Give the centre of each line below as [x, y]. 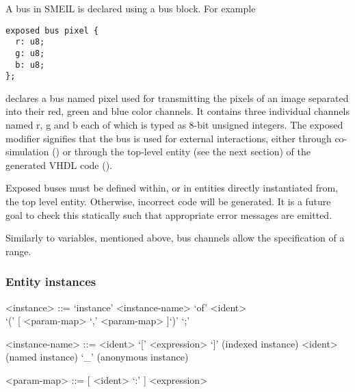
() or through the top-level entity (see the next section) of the [181, 152]
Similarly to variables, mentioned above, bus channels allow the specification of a [175, 238]
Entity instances [51, 282]
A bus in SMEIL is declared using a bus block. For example [131, 8]
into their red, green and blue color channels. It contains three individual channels [177, 111]
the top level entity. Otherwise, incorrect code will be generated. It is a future [168, 201]
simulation [27, 152]
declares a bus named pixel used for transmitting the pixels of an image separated [177, 97]
